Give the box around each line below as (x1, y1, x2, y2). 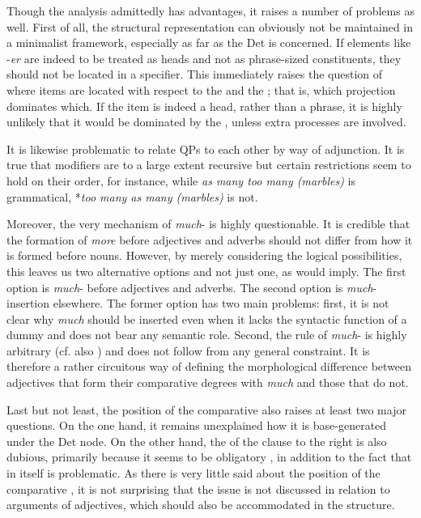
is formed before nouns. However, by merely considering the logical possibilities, (6, 247, 402, 264)
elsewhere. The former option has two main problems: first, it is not (53, 295, 389, 312)
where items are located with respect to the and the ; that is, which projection (6, 81, 396, 98)
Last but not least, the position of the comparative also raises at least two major (6, 401, 406, 418)
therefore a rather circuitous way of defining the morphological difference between (6, 358, 412, 375)
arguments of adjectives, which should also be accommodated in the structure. (6, 496, 395, 513)
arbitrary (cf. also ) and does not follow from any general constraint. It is (6, 342, 370, 359)
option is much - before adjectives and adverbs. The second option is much (6, 278, 373, 295)
